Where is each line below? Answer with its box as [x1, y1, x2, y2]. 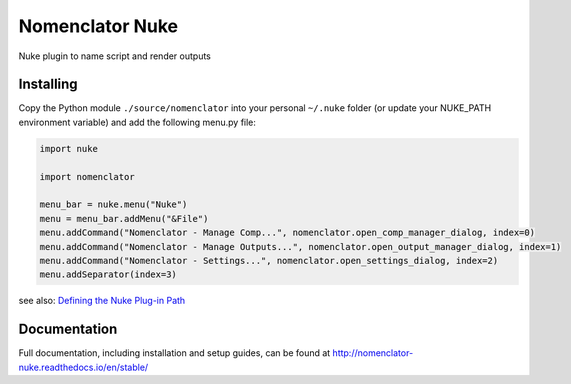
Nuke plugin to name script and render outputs [18, 50, 212, 62]
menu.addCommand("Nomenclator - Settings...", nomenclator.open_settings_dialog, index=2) [39, 255, 499, 266]
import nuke [39, 143, 99, 154]
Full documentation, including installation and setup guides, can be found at [18, 347, 331, 359]
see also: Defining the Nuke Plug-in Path [18, 295, 186, 307]
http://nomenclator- [332, 347, 414, 359]
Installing [18, 76, 79, 93]
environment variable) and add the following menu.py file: [18, 116, 257, 128]
